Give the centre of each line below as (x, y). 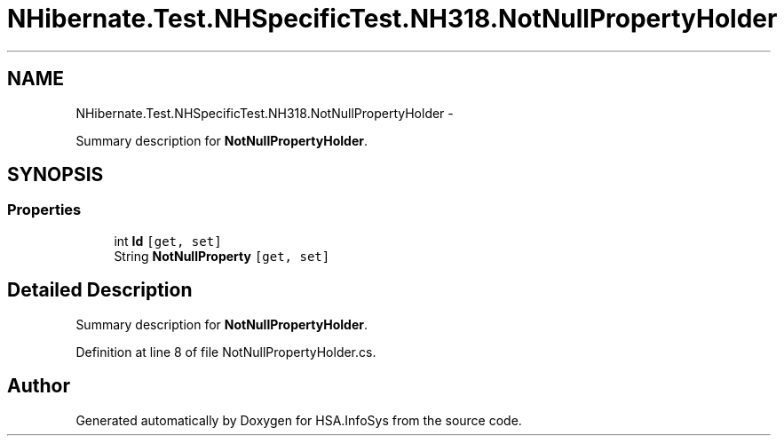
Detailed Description (100, 290)
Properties (44, 210)
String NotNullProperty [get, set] (222, 256)
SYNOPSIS (55, 175)
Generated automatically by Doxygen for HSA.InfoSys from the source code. (299, 420)
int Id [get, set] (168, 241)
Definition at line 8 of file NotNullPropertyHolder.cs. (226, 352)
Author (39, 386)
